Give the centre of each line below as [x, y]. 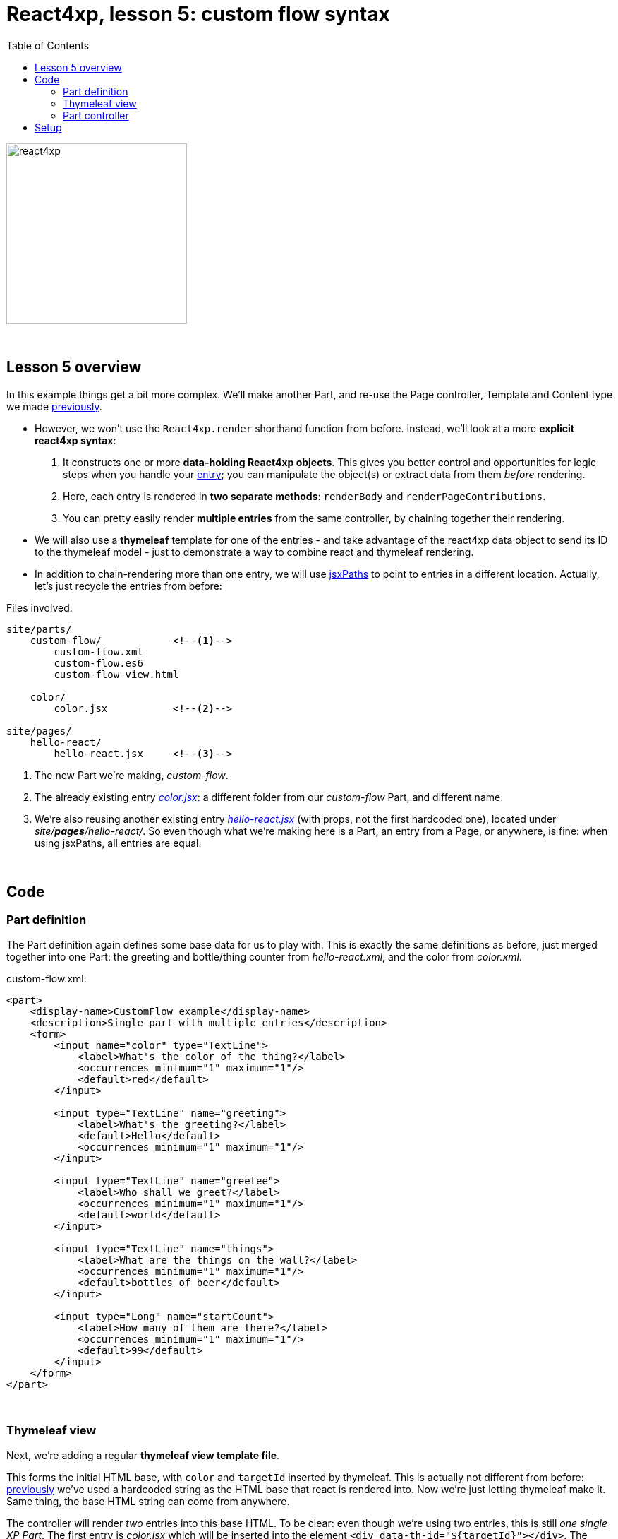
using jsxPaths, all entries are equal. [118, 843]
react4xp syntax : [75, 440]
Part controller [96, 115]
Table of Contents [48, 45]
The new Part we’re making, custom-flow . [132, 775]
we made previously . [54, 406]
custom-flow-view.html [116, 674]
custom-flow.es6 [98, 663]
